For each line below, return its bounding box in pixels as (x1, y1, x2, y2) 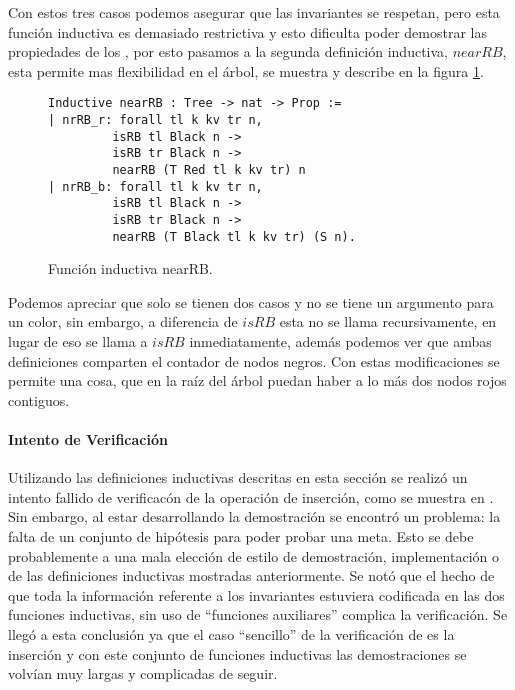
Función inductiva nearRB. (48, 258, 213, 279)
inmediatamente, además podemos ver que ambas (189, 331, 492, 352)
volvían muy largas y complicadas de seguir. (8, 663, 278, 684)
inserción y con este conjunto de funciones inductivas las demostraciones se (8, 643, 467, 664)
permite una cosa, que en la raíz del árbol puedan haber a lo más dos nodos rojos (8, 370, 507, 391)
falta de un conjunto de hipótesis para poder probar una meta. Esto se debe (8, 526, 474, 547)
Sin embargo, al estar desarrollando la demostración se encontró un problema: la (8, 506, 501, 527)
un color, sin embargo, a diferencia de (8, 311, 238, 332)
